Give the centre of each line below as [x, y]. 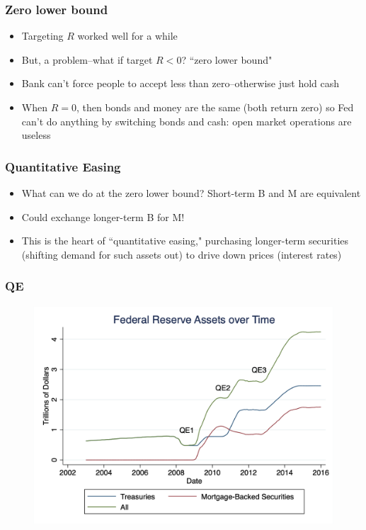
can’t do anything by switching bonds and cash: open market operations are [187, 121]
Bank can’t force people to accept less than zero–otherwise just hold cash [181, 83]
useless [36, 135]
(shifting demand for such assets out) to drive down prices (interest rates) [182, 254]
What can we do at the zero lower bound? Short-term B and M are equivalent [191, 193]
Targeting [42, 36]
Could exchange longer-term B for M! [103, 216]
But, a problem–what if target [87, 59]
